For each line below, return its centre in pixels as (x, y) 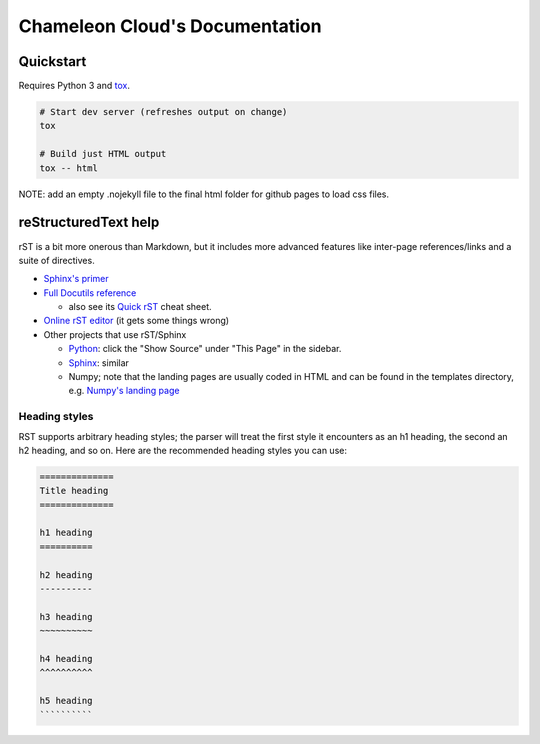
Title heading (74, 491)
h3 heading (66, 616)
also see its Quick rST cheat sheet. (140, 307)
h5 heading (66, 701)
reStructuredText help (89, 222)
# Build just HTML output (103, 154)
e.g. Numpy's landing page (124, 391)
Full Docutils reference (90, 292)
